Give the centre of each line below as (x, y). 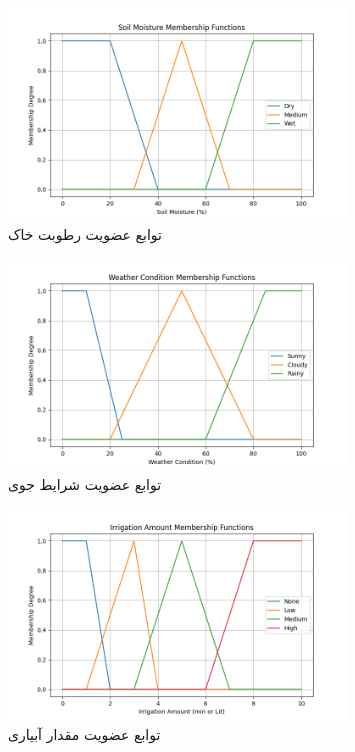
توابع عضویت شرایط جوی (85, 483)
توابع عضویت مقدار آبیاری (84, 733)
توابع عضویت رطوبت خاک (85, 233)
